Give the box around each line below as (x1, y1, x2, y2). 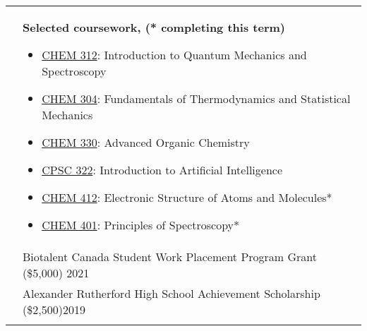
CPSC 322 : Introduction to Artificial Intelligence (42, 162, 282, 178)
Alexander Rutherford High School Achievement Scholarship (23, 285, 320, 301)
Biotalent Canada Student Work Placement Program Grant (23, 248, 317, 265)
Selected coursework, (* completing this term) (23, 19, 285, 35)
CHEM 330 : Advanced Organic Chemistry (42, 134, 250, 150)
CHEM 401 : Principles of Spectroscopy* (42, 217, 240, 233)
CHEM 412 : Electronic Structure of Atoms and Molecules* (42, 189, 332, 205)
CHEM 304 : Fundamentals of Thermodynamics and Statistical (42, 90, 351, 107)
